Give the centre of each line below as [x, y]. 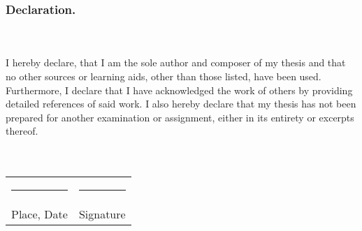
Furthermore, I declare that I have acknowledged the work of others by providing [179, 90]
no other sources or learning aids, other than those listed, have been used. [164, 76]
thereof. [22, 131]
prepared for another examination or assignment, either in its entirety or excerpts [180, 117]
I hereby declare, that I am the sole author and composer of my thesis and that [176, 62]
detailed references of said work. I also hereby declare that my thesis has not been [181, 104]
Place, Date [39, 214]
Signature [102, 214]
